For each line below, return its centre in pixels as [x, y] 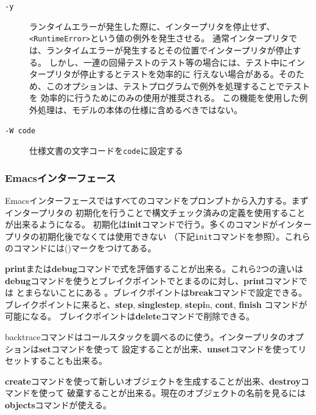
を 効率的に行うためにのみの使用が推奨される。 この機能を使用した [164, 98]
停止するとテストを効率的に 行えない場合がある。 [179, 74]
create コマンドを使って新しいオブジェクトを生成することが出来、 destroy [153, 381]
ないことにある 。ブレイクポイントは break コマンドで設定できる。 [174, 292]
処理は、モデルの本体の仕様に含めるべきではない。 [140, 109]
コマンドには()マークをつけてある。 [85, 248]
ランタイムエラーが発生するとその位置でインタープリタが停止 [169, 50]
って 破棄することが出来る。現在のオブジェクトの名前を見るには [176, 393]
